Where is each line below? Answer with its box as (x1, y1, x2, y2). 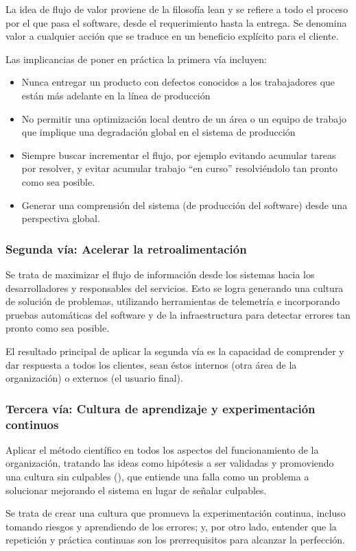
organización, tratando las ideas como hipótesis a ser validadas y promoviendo (5, 456, 334, 470)
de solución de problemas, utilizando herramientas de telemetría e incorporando (5, 294, 340, 308)
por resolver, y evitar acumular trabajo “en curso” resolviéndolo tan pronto (21, 161, 338, 175)
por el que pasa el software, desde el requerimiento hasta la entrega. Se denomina (5, 15, 347, 29)
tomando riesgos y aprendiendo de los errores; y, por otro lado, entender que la (5, 519, 337, 533)
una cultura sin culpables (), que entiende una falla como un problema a (5, 469, 309, 484)
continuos (5, 415, 59, 432)
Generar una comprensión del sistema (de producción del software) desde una (21, 197, 348, 212)
